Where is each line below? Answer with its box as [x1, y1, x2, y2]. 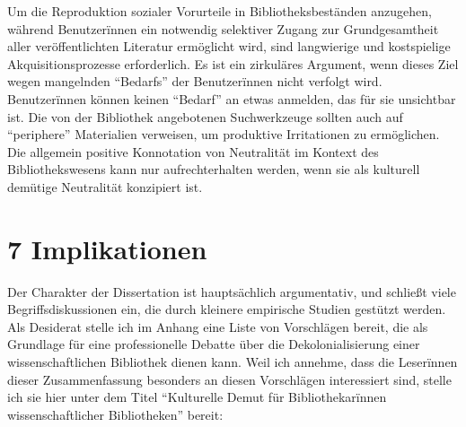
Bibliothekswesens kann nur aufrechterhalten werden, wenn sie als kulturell [7, 160, 420, 179]
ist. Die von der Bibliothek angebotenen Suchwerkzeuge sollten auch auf [7, 107, 403, 126]
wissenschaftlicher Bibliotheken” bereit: [7, 405, 224, 423]
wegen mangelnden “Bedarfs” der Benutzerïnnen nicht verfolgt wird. [7, 72, 382, 91]
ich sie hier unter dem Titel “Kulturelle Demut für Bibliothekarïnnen [7, 388, 387, 406]
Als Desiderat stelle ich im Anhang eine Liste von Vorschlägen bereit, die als [7, 317, 428, 335]
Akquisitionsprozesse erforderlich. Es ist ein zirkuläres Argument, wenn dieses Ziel [7, 54, 459, 73]
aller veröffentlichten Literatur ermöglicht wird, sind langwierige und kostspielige [7, 37, 451, 56]
